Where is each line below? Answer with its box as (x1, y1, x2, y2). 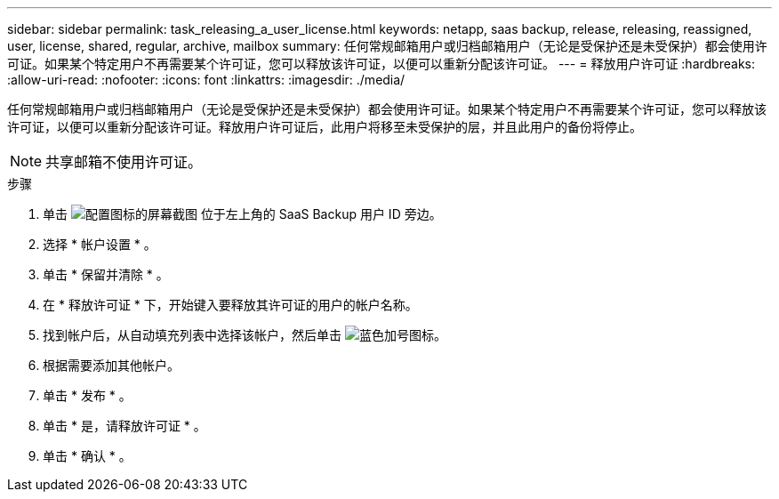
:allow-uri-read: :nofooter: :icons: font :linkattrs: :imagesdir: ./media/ (7, 72, 406, 87)
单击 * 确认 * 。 (43, 448, 132, 463)
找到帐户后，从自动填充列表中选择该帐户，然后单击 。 (43, 327, 446, 342)
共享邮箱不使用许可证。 (45, 153, 203, 171)
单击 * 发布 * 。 (43, 388, 132, 403)
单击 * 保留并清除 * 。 (43, 267, 169, 282)
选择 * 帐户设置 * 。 (43, 237, 157, 252)
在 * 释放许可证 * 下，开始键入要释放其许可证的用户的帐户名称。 (43, 297, 418, 312)
